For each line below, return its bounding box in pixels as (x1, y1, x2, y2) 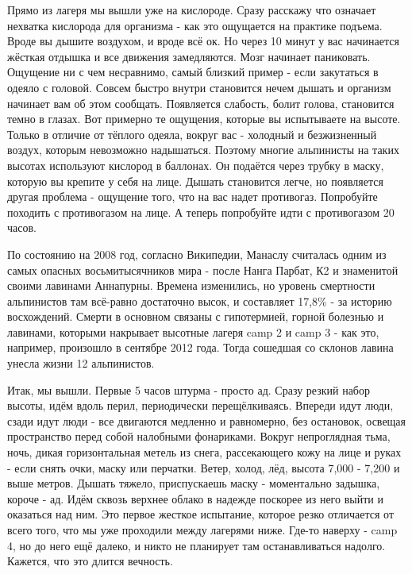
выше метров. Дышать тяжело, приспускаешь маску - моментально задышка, (7, 475, 380, 491)
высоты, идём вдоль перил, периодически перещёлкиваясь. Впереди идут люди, (7, 397, 394, 414)
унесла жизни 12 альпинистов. (7, 355, 155, 372)
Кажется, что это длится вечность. (7, 553, 173, 569)
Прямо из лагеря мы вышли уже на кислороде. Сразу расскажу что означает (7, 2, 376, 17)
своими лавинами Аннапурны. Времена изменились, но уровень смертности (7, 277, 375, 294)
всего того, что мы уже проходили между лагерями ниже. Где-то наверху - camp (7, 522, 398, 537)
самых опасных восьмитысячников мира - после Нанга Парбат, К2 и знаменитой (7, 261, 399, 278)
